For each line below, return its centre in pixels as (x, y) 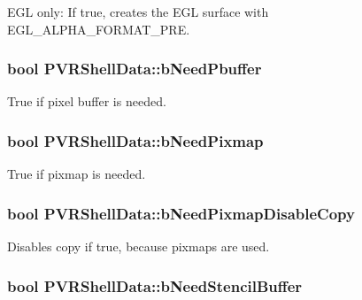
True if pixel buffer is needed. (87, 101)
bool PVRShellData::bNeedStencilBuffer (155, 285)
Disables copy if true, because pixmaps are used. (139, 246)
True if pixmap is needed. (77, 174)
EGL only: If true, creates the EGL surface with (138, 12)
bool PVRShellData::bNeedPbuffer (135, 69)
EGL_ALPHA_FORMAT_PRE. (99, 29)
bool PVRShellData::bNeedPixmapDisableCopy (181, 213)
